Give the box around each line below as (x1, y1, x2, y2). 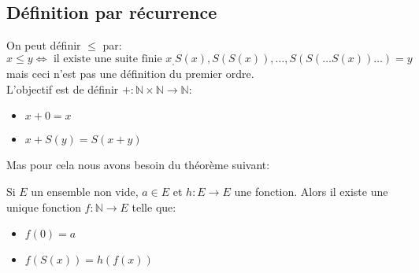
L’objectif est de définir (6, 80, 119, 97)
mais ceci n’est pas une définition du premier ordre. (6, 65, 254, 82)
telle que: (132, 198, 176, 215)
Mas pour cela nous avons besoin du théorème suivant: (6, 157, 270, 173)
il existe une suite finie (53, 53, 162, 65)
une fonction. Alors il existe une (234, 183, 388, 200)
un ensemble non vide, (31, 183, 139, 200)
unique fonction (6, 198, 81, 215)
